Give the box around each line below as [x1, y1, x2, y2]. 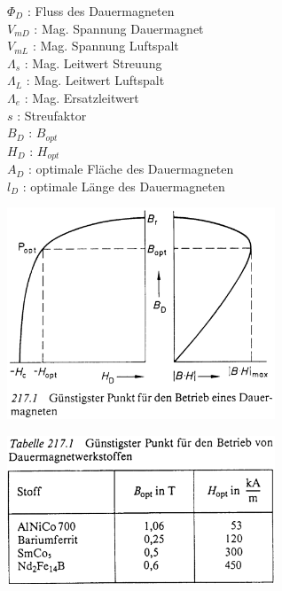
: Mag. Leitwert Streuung [24, 53, 162, 72]
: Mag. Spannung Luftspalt [32, 36, 179, 55]
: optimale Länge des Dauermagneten [22, 176, 225, 195]
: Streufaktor [17, 105, 87, 124]
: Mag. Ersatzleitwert [24, 88, 139, 106]
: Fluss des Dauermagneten [27, 2, 175, 19]
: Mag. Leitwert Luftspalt [26, 71, 165, 89]
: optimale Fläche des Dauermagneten [28, 159, 234, 178]
